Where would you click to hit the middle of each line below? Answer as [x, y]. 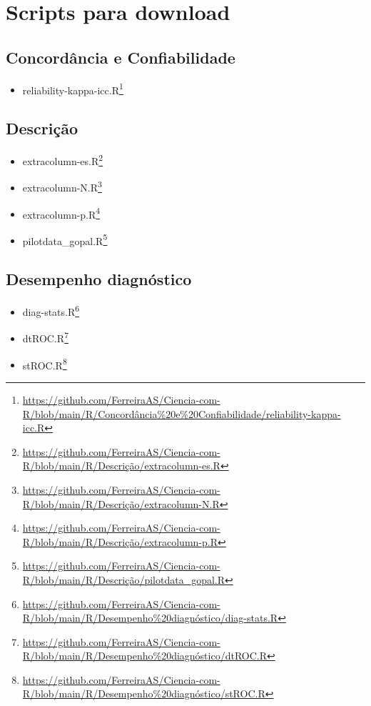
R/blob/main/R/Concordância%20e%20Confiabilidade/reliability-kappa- [182, 413]
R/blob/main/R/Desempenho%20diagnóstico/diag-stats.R [150, 618]
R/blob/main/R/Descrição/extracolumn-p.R [120, 541]
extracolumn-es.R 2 [63, 160]
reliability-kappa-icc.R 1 [73, 89]
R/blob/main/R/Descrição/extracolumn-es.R [121, 466]
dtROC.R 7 [45, 337]
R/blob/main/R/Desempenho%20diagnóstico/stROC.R [144, 693]
